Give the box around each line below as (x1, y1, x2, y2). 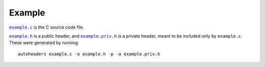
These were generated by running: (9, 40, 79, 46)
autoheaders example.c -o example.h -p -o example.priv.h (18, 51, 160, 57)
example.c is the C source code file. (9, 24, 84, 30)
